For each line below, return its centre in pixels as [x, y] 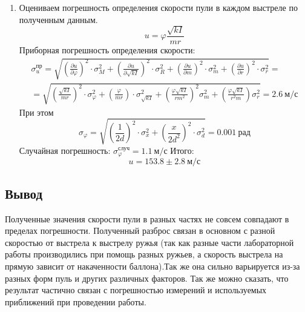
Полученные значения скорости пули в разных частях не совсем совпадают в [147, 218]
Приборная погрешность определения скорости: [107, 50]
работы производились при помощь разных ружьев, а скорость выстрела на [144, 254]
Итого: [182, 150]
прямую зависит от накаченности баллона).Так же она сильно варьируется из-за [152, 266]
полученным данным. [58, 19]
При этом [36, 112]
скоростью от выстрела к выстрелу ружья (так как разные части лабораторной [149, 242]
